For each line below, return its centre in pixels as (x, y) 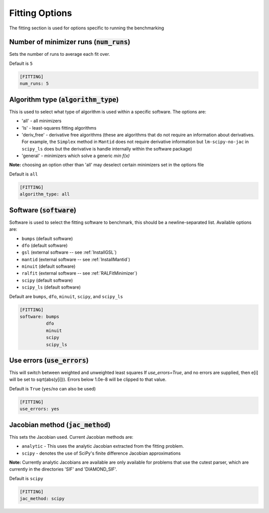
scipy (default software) (47, 280)
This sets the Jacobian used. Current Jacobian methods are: (71, 437)
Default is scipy (26, 478)
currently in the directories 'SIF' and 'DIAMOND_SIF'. (63, 469)
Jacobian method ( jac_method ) (60, 425)
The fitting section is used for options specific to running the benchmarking (87, 28)
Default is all (24, 174)
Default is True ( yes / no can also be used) (53, 388)
